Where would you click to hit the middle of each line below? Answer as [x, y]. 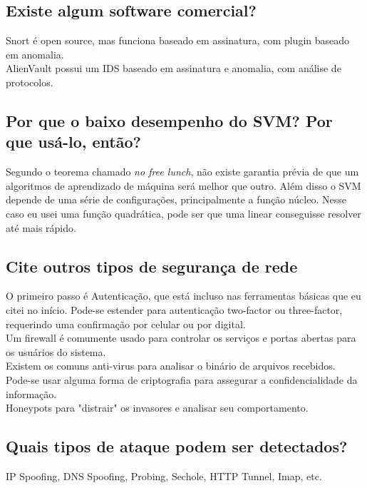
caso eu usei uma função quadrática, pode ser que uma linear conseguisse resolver [183, 213]
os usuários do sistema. [56, 351]
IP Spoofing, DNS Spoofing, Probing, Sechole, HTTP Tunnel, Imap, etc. [164, 476]
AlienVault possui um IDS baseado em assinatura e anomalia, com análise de [174, 68]
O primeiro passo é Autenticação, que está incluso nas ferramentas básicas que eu [183, 296]
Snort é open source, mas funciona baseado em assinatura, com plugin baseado [178, 40]
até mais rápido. [41, 227]
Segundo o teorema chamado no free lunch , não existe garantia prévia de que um [182, 172]
